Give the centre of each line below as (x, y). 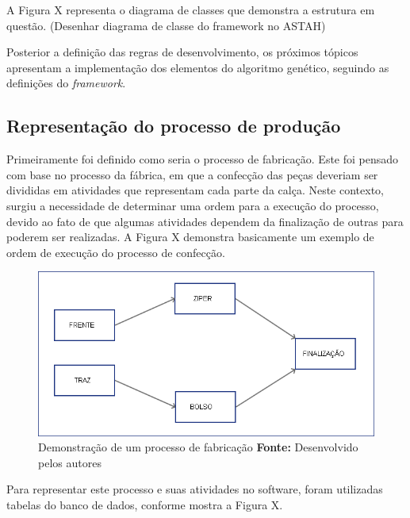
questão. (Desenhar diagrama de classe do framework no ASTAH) (166, 25)
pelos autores (70, 462)
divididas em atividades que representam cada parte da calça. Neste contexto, (195, 190)
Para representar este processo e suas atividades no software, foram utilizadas (195, 489)
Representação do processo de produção (174, 126)
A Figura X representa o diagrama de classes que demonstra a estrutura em (191, 10)
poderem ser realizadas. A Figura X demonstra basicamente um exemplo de (190, 237)
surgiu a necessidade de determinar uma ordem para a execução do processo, (193, 205)
